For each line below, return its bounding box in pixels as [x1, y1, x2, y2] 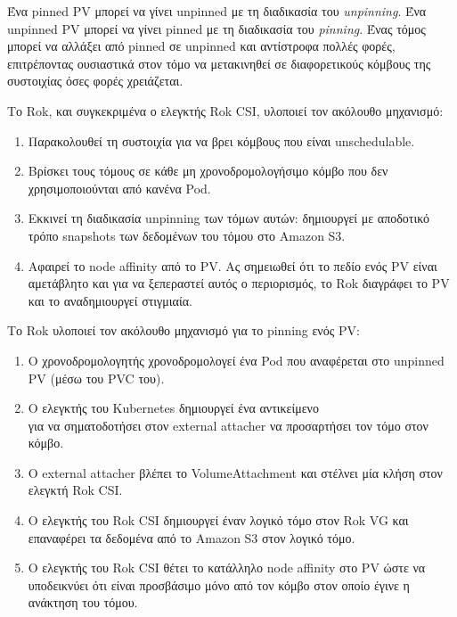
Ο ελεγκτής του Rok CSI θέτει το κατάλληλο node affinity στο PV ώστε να [28, 558, 426, 577]
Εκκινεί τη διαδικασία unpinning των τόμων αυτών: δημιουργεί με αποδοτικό [28, 209, 429, 227]
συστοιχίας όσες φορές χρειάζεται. [7, 71, 184, 90]
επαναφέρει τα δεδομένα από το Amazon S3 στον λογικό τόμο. [28, 528, 355, 547]
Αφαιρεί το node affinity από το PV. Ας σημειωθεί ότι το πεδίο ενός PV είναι [28, 256, 437, 275]
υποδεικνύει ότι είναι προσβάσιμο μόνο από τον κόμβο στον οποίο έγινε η [28, 575, 410, 594]
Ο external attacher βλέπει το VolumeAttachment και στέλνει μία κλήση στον [28, 463, 443, 481]
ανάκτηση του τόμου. [28, 593, 138, 612]
